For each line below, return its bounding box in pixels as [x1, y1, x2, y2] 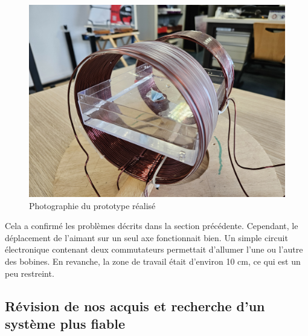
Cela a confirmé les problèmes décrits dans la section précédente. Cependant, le [5, 219, 298, 232]
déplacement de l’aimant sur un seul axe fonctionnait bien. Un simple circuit [5, 231, 288, 244]
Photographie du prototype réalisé [29, 199, 156, 212]
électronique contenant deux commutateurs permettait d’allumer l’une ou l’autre [5, 243, 303, 256]
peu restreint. [5, 267, 54, 279]
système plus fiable [5, 314, 125, 332]
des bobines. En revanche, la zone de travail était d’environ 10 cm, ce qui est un [5, 254, 301, 267]
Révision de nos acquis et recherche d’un [5, 296, 265, 315]
